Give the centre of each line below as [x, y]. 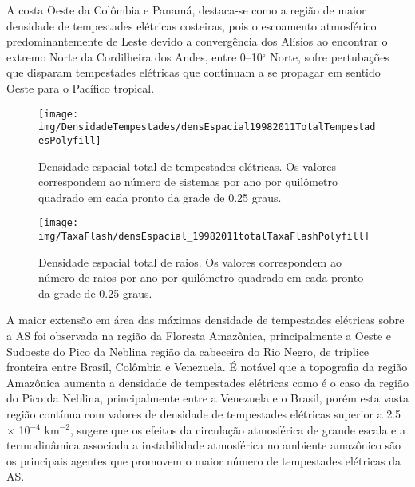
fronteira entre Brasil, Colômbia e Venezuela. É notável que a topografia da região [207, 367]
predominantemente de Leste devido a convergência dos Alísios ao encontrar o [197, 41]
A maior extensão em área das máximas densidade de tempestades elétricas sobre [206, 320]
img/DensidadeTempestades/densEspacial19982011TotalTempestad [207, 127]
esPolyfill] [70, 140]
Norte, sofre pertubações [330, 56]
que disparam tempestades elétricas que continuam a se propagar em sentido [194, 72]
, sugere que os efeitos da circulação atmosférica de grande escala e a [237, 429]
